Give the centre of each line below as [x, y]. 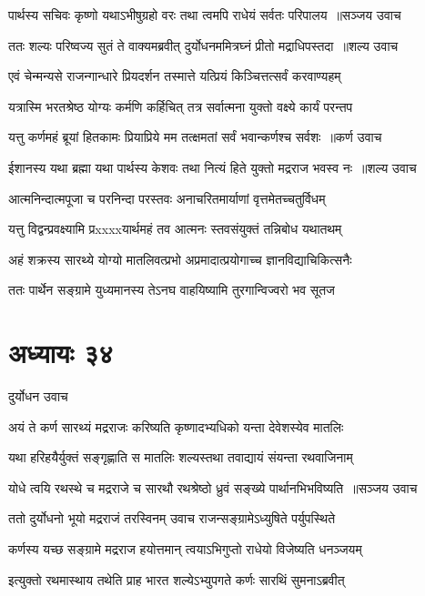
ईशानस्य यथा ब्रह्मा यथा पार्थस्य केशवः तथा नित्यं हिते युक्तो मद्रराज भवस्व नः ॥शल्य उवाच [212, 167]
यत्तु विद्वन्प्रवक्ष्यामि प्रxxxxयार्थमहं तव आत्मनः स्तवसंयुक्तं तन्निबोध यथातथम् [175, 229]
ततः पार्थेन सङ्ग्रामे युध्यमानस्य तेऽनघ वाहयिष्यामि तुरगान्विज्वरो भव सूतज [172, 290]
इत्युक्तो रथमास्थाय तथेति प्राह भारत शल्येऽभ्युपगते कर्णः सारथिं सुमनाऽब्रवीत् [177, 579]
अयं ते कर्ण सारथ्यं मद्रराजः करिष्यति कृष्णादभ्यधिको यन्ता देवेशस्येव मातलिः [176, 426]
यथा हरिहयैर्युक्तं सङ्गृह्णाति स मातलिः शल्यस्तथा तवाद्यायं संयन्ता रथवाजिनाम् [181, 457]
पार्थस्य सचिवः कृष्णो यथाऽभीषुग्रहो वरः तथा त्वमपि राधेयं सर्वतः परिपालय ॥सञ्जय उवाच [205, 15]
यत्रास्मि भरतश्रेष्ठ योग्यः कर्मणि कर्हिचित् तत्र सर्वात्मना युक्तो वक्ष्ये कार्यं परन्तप [181, 106]
